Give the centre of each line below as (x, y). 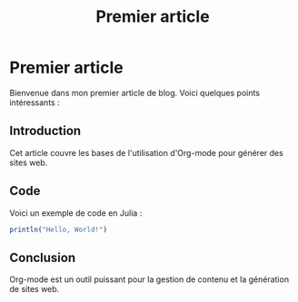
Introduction (45, 131)
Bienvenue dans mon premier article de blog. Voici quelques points (135, 93)
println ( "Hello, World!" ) (58, 229)
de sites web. (35, 289)
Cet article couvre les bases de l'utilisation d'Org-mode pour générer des (146, 152)
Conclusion (43, 257)
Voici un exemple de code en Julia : (76, 213)
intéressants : (35, 102)
